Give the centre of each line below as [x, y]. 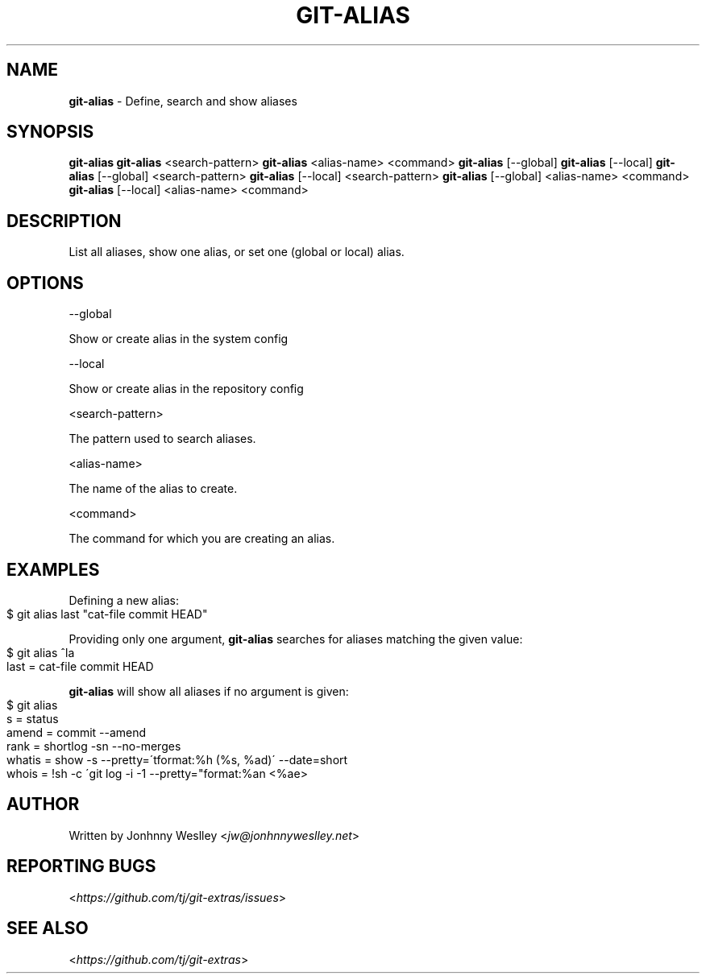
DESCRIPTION [64, 221]
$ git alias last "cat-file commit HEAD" [107, 614]
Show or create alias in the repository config [186, 389]
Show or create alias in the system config [179, 339]
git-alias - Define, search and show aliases [183, 101]
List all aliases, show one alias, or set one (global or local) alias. [237, 252]
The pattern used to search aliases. [162, 439]
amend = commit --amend [77, 732]
